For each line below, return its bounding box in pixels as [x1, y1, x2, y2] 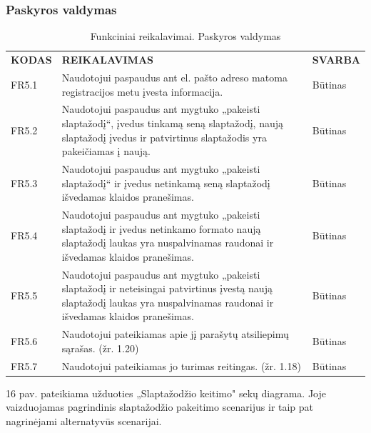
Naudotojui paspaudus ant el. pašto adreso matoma [61, 69, 288, 84]
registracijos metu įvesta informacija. [61, 84, 223, 99]
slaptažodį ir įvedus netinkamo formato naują [61, 221, 261, 236]
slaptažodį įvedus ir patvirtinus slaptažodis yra [61, 129, 267, 144]
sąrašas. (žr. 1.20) [61, 340, 139, 355]
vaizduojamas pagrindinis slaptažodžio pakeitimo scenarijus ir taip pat [6, 399, 314, 414]
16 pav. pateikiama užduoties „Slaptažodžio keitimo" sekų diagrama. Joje [6, 385, 326, 400]
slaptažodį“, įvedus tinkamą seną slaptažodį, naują [61, 115, 284, 130]
